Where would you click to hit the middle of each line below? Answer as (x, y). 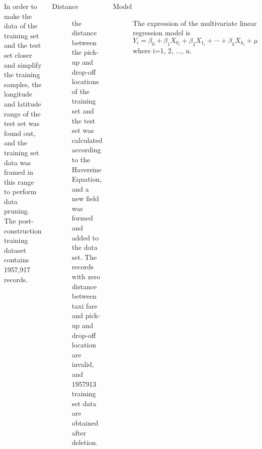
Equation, (87, 179)
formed (83, 218)
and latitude (23, 103)
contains (17, 260)
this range (19, 181)
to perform (20, 191)
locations (85, 81)
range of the (22, 113)
